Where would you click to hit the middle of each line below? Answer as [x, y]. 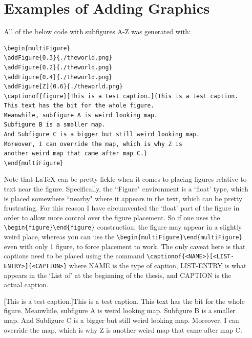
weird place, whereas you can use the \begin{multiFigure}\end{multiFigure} [123, 237]
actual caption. [26, 285]
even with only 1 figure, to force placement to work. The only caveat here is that [125, 246]
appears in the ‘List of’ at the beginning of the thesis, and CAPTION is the [118, 275]
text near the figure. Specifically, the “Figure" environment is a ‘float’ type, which [126, 189]
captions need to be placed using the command [74, 256]
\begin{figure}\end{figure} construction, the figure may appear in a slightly [123, 227]
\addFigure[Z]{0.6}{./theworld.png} [63, 87]
